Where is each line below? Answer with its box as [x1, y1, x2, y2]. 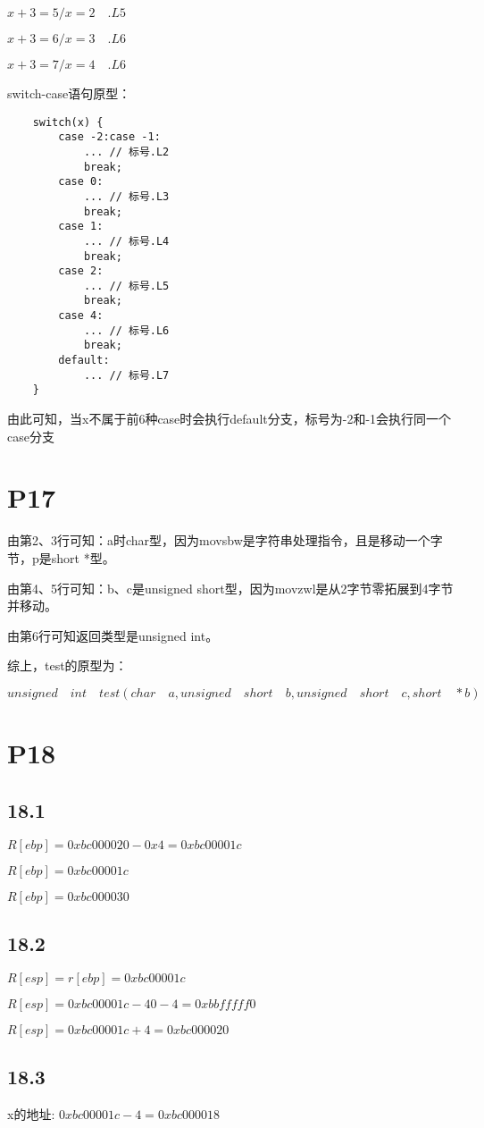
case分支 [7, 426, 54, 445]
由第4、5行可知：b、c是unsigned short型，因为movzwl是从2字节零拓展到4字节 [7, 578, 454, 597]
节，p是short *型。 [7, 548, 115, 567]
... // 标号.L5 [83, 279, 170, 292]
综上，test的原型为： [7, 656, 128, 675]
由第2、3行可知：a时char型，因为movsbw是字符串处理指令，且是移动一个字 [7, 531, 443, 550]
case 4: [58, 309, 104, 323]
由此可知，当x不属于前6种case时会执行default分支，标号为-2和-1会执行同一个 [7, 409, 452, 428]
